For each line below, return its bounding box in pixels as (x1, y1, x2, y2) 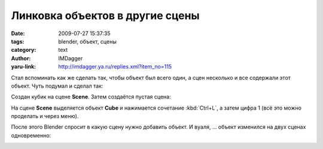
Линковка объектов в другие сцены (11, 9, 200, 22)
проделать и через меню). (11, 113, 79, 120)
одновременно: (11, 132, 51, 139)
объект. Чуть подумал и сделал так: (11, 82, 103, 89)
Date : (11, 30, 25, 37)
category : (11, 46, 36, 54)
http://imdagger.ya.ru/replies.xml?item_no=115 (58, 63, 172, 70)
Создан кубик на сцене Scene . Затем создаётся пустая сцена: (11, 93, 171, 101)
